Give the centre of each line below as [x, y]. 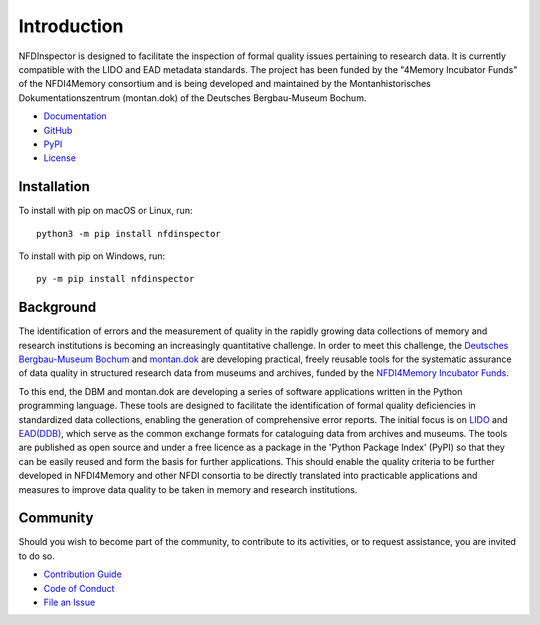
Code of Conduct [79, 588]
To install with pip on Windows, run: [92, 256]
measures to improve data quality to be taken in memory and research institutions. [188, 489]
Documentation [75, 116]
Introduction [71, 26]
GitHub [58, 130]
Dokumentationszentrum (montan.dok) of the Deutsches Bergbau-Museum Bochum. [192, 97]
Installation [54, 186]
